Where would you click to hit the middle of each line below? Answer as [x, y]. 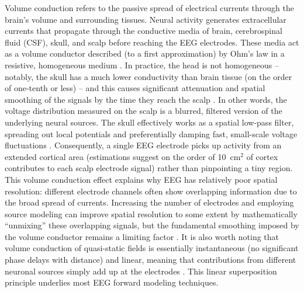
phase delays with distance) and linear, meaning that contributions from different [151, 260]
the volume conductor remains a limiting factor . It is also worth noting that [142, 236]
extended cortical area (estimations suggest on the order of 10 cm [123, 156]
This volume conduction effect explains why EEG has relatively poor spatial [141, 179]
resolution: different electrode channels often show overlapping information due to [151, 191]
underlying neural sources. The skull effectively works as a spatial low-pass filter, [149, 122]
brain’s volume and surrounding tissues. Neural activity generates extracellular [146, 19]
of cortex [262, 156]
